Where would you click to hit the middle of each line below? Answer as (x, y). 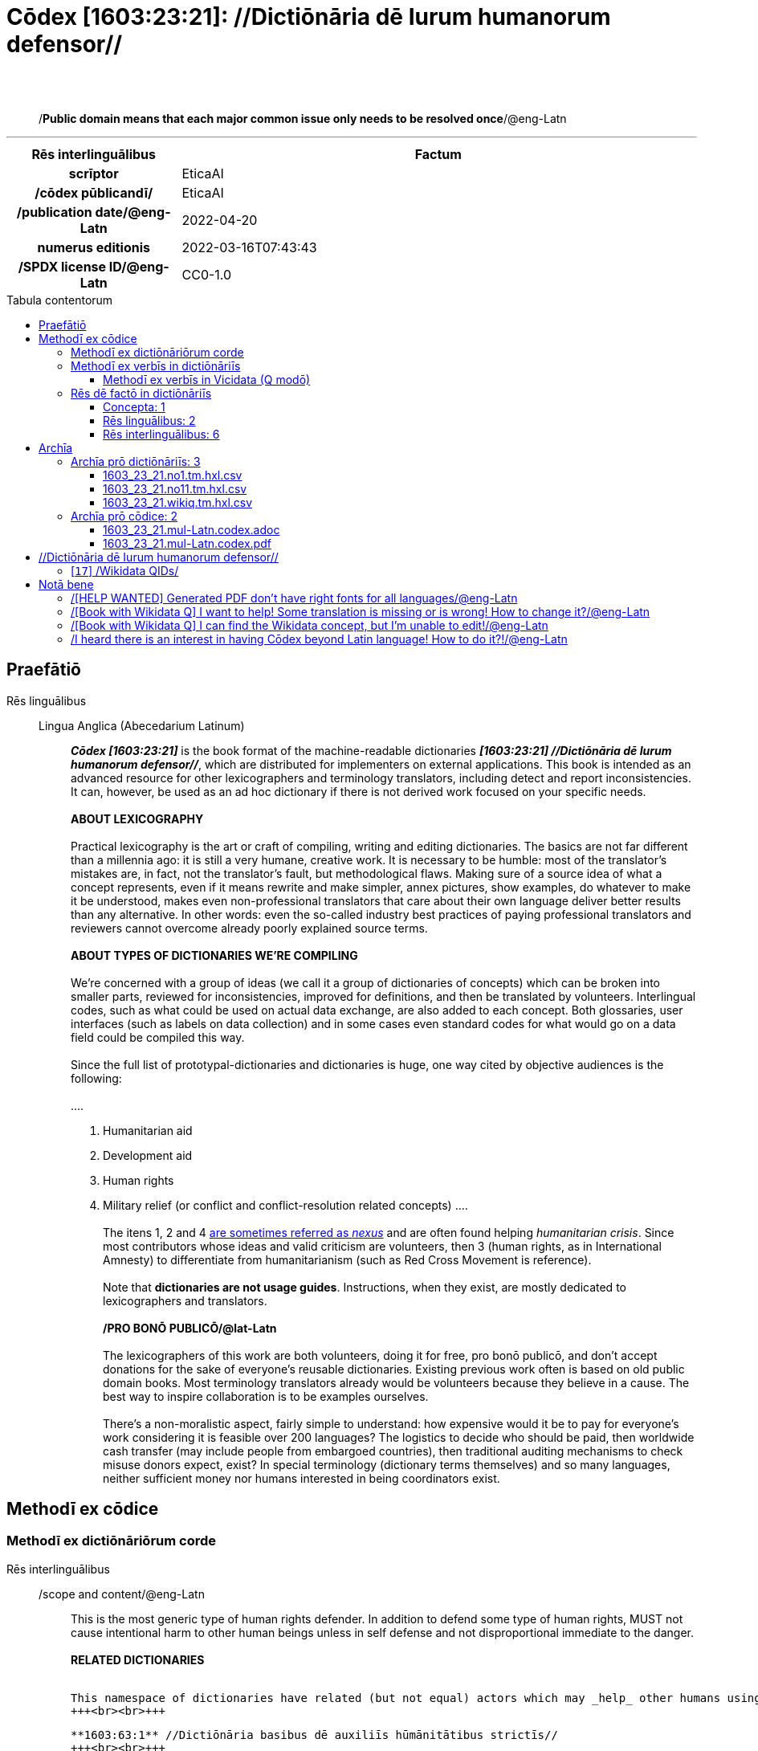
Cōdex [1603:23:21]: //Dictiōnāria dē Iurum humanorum (309, 17)
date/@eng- (133, 212)
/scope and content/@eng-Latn (122, 1594)
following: (96, 1078)
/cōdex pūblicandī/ (94, 192)
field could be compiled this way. (158, 1037)
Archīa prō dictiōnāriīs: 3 (136, 461)
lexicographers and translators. (185, 1300)
